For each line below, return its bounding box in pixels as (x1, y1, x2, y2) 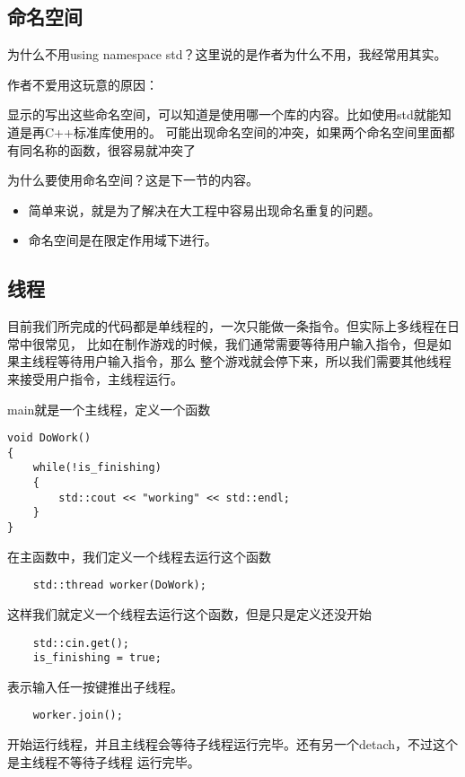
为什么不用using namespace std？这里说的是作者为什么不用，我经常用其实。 (7, 45, 447, 64)
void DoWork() (7, 432, 92, 445)
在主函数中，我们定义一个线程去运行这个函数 (7, 546, 271, 565)
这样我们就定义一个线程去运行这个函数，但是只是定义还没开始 (7, 604, 372, 623)
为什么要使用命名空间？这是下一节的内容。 (7, 170, 259, 189)
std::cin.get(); (32, 636, 130, 650)
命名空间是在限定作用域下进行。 (28, 231, 217, 249)
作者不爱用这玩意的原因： (7, 74, 158, 93)
